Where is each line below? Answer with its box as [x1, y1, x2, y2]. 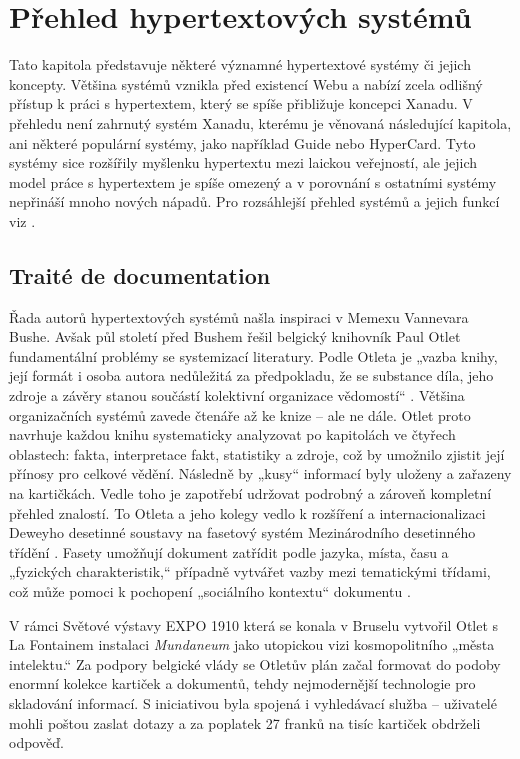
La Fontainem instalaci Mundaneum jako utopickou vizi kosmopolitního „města [9, 634, 495, 655]
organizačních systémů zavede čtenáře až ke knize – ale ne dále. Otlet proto [9, 404, 471, 425]
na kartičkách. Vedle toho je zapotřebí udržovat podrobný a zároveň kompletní [9, 483, 492, 504]
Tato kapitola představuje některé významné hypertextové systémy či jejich [9, 54, 471, 75]
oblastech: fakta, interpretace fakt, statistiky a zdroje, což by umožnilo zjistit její [9, 443, 505, 464]
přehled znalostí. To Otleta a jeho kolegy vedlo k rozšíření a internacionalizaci [9, 502, 486, 523]
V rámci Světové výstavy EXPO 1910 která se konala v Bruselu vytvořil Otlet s [9, 614, 499, 635]
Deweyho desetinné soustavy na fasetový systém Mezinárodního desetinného [9, 522, 476, 543]
